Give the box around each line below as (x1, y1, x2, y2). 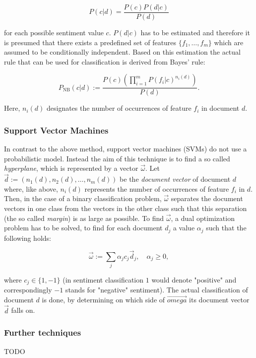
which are (214, 37, 244, 47)
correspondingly (4, 285, 52, 295)
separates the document (171, 193, 243, 204)
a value (173, 222, 195, 233)
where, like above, (4, 183, 58, 194)
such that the (206, 222, 247, 233)
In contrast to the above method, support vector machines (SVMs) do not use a (4, 143, 247, 154)
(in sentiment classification (63, 274, 144, 285)
